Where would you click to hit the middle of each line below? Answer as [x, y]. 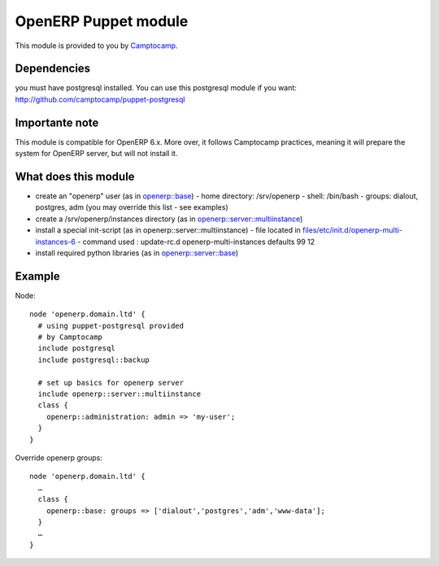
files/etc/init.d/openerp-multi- [352, 230]
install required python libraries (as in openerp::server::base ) [137, 253]
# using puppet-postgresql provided [111, 326]
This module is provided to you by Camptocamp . [96, 46]
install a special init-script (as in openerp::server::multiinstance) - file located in [168, 230]
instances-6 [56, 242]
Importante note [57, 122]
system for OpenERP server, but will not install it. [96, 154]
